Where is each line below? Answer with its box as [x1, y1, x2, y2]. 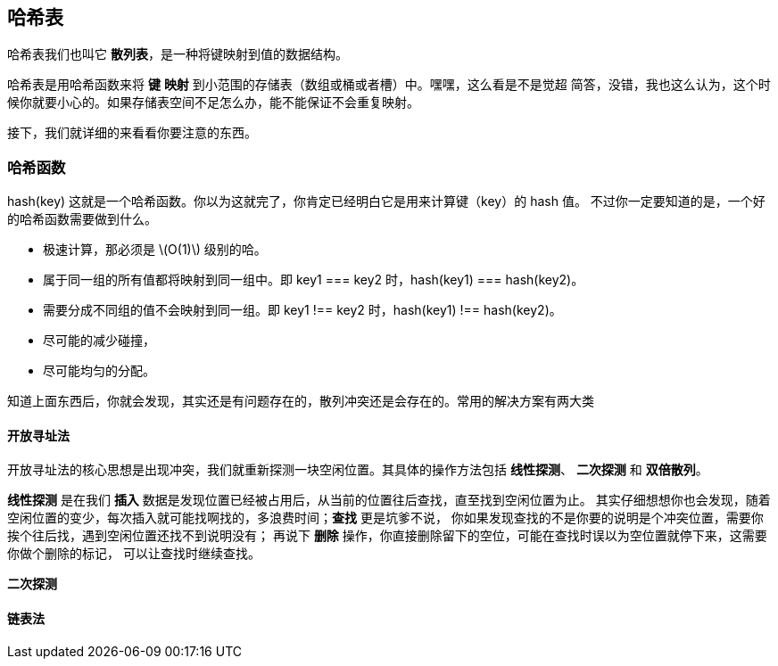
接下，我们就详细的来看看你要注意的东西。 [7, 125, 257, 141]
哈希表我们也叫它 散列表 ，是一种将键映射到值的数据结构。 [7, 46, 348, 62]
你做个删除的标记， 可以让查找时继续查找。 [7, 546, 261, 562]
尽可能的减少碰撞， [43, 333, 155, 349]
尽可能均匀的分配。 [43, 363, 155, 379]
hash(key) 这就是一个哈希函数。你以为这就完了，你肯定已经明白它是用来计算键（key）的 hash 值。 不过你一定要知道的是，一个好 [7, 193, 766, 210]
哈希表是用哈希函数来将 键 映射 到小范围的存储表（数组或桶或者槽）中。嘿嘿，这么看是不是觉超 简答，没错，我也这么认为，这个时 [7, 77, 771, 93]
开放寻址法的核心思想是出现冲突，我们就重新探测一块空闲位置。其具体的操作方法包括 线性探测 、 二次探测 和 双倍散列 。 [7, 462, 708, 478]
